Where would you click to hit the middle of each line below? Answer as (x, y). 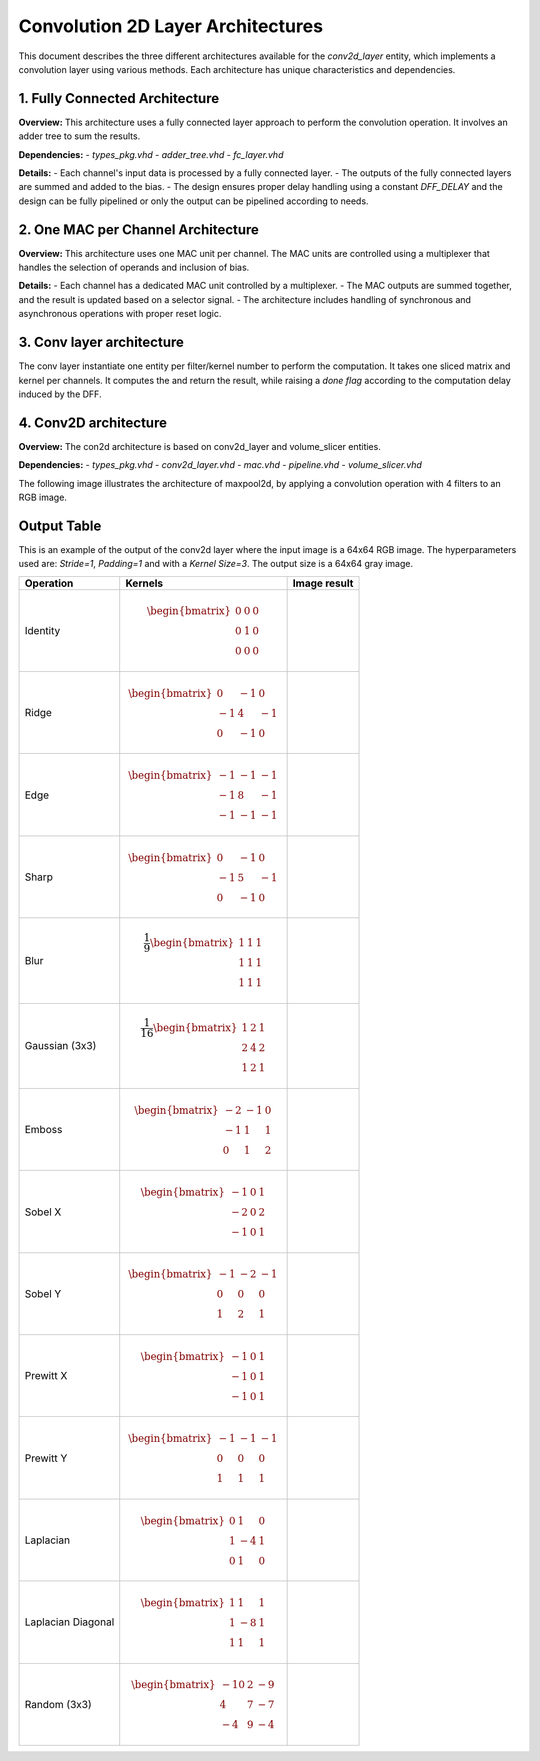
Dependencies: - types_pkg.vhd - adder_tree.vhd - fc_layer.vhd (151, 154)
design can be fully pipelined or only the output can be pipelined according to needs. (193, 201)
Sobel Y (43, 1293)
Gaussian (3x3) (60, 1046)
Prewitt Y (46, 1458)
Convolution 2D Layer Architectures (171, 26)
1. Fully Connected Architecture (119, 98)
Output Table (60, 525)
